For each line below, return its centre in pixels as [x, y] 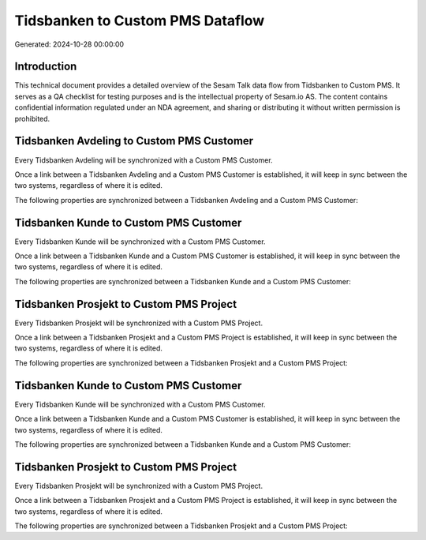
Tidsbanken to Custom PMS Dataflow [140, 21]
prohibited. [32, 118]
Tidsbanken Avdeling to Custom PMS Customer [134, 141]
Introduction [46, 67]
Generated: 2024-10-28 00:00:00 [69, 44]
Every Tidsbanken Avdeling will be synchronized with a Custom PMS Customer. [144, 160]
